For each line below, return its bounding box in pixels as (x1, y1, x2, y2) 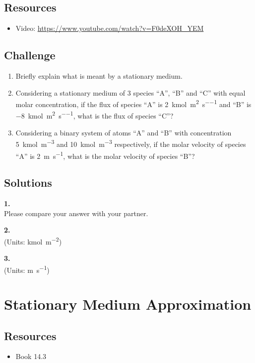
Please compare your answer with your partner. (4, 208, 148, 218)
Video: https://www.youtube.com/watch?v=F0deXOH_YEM (15, 23, 204, 33)
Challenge (4, 47, 56, 63)
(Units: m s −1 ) (4, 263, 50, 275)
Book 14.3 (15, 351, 47, 362)
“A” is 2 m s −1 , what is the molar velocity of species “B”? (15, 149, 195, 161)
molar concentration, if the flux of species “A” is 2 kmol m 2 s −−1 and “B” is (15, 98, 252, 109)
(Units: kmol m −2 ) (4, 235, 62, 246)
